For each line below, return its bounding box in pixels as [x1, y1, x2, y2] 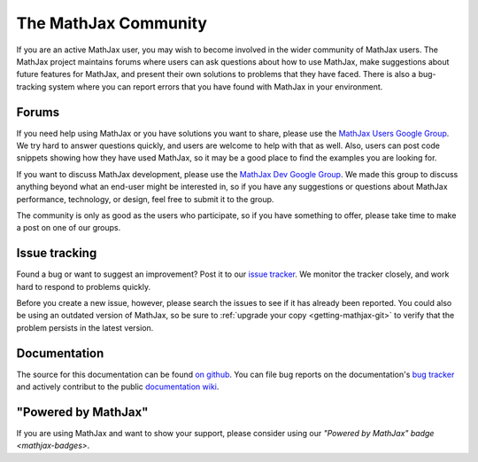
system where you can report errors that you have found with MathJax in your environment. [48, 81, 383, 92]
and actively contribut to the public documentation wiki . [16, 381, 220, 392]
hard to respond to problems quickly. [16, 281, 150, 292]
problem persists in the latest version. [16, 322, 154, 333]
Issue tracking [16, 246, 97, 261]
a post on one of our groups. [16, 223, 121, 233]
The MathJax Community [16, 13, 208, 33]
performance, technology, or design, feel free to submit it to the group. [16, 193, 274, 204]
